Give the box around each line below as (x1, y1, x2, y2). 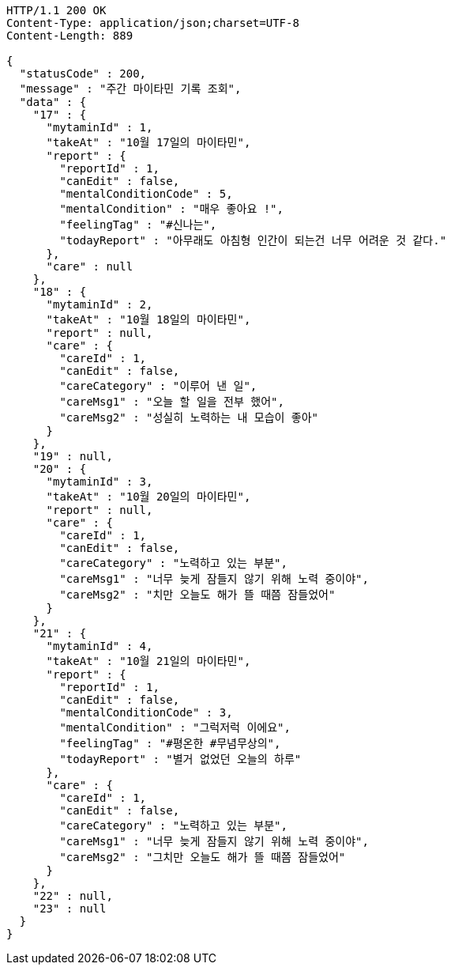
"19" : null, (32, 450, 113, 463)
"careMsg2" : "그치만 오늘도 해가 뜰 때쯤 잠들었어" (59, 851, 346, 863)
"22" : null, (32, 890, 113, 902)
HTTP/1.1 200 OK (6, 4, 107, 17)
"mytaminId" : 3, (46, 475, 153, 488)
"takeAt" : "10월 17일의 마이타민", (46, 136, 251, 149)
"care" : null (46, 260, 133, 273)
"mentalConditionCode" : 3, (59, 706, 233, 719)
